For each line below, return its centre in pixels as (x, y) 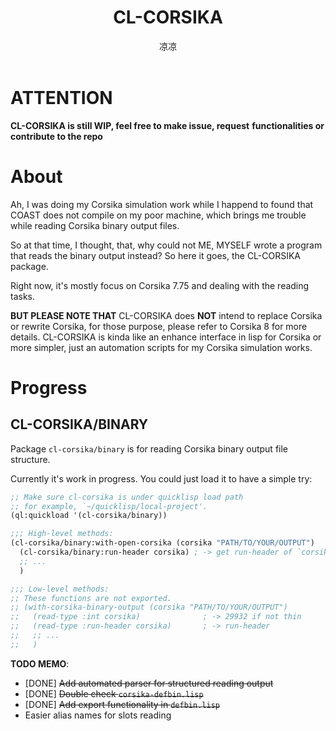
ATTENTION (61, 97)
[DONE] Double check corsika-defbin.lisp (114, 693)
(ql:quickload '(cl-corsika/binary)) (89, 516)
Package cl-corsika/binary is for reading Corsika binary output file (149, 448)
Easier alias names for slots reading (98, 715)
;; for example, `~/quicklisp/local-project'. (109, 506)
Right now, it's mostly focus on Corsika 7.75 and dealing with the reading (160, 285)
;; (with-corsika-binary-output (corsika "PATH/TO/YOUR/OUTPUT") (149, 607)
